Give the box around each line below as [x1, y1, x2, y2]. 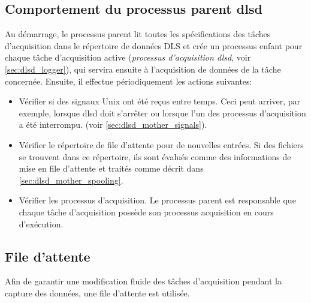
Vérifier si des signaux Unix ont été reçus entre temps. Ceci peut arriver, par [19, 95, 301, 107]
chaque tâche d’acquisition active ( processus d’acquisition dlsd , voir [5, 51, 251, 64]
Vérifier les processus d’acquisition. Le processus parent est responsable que [19, 194, 296, 206]
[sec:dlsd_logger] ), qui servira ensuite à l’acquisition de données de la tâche [5, 62, 281, 75]
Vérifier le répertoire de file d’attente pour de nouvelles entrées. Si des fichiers [19, 138, 304, 151]
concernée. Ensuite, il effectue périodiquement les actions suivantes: [5, 74, 252, 87]
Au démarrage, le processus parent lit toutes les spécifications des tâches [5, 28, 271, 40]
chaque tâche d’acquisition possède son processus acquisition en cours [19, 205, 274, 218]
